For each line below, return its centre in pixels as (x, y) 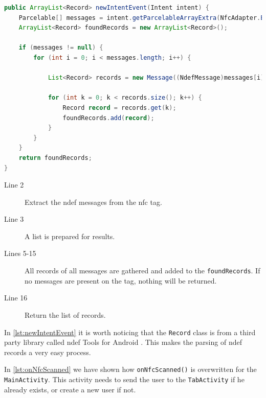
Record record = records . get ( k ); (119, 108)
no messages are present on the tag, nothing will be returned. (121, 280)
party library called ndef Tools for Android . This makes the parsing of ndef (123, 342)
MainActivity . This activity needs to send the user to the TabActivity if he (124, 379)
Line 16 (16, 298)
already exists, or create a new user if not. (70, 389)
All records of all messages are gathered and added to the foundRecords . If (142, 271)
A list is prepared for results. (70, 236)
